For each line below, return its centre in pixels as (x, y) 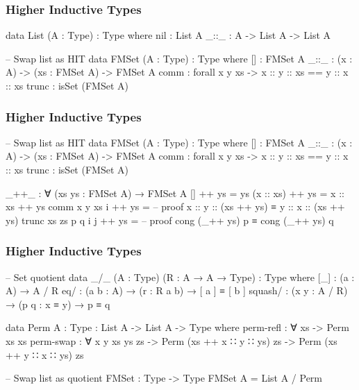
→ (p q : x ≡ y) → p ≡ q (58, 304)
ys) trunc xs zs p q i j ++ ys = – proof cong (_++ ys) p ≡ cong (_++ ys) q (170, 220)
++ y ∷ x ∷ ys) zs (45, 354)
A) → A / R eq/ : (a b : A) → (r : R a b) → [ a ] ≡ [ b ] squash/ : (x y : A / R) (177, 290)
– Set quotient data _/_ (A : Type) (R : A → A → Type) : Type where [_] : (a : (180, 277)
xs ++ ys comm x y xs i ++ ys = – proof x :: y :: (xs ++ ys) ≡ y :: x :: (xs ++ (175, 206)
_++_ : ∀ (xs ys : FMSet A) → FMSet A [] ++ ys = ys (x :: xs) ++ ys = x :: (175, 193)
